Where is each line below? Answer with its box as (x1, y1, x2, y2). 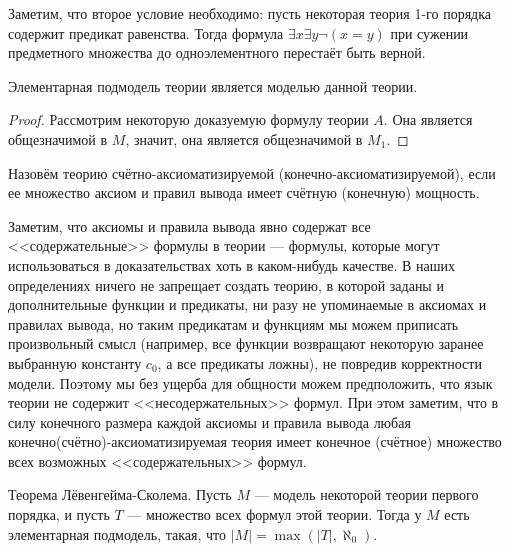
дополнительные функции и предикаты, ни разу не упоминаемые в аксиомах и (8, 294, 487, 315)
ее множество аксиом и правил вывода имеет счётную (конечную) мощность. (8, 182, 480, 203)
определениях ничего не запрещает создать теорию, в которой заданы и (8, 274, 444, 295)
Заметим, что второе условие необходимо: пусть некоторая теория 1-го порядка (8, 3, 492, 23)
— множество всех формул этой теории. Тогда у (127, 504, 422, 525)
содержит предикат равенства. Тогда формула (8, 22, 284, 43)
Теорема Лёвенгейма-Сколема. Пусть (8, 484, 232, 505)
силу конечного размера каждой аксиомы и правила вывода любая (8, 411, 411, 432)
